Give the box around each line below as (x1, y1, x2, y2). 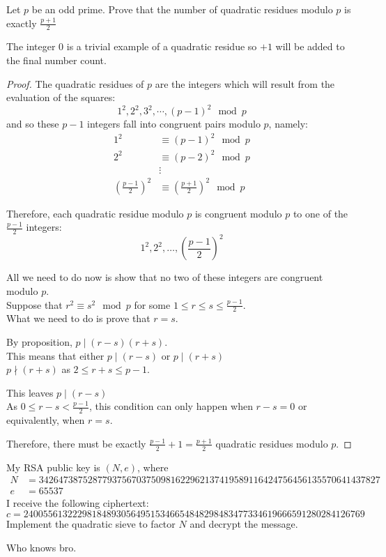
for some (134, 297, 171, 312)
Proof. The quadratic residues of (6, 76, 144, 91)
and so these (6, 116, 59, 131)
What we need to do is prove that (6, 311, 150, 326)
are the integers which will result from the (155, 76, 335, 91)
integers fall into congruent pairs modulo (87, 116, 261, 131)
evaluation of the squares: (6, 90, 116, 105)
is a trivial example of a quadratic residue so (66, 39, 257, 54)
